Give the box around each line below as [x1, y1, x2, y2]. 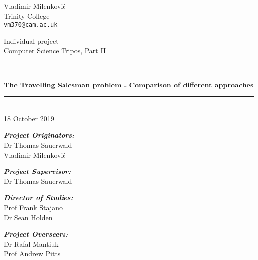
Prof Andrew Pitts [4, 248, 61, 259]
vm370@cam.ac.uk [4, 21, 58, 29]
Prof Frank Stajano [4, 202, 63, 212]
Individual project [4, 35, 59, 46]
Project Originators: [4, 130, 75, 140]
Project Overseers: [4, 229, 68, 239]
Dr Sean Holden [4, 212, 53, 222]
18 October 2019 [4, 113, 54, 123]
